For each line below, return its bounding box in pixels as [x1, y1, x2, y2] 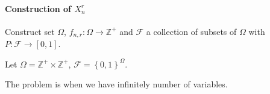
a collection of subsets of [146, 25, 237, 37]
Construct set [5, 25, 55, 37]
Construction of [5, 2, 72, 14]
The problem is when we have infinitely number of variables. [5, 78, 228, 90]
